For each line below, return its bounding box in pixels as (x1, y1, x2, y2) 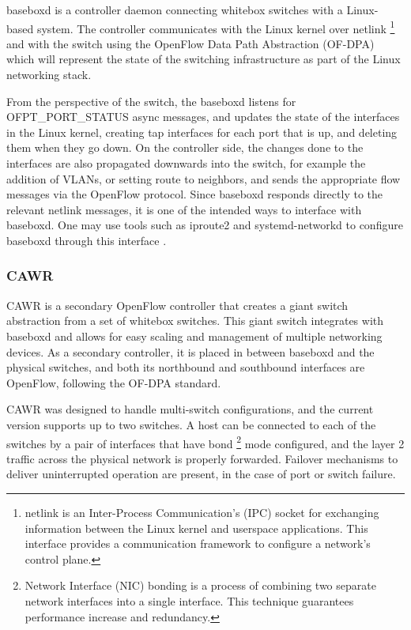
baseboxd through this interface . (6, 232, 167, 248)
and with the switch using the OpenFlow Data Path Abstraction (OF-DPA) (6, 35, 375, 51)
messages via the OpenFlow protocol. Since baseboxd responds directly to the (6, 186, 383, 202)
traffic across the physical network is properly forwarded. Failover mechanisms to (6, 450, 398, 466)
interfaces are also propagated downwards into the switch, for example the (6, 155, 366, 171)
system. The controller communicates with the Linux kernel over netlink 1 (36, 17, 395, 36)
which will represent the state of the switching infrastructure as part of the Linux (6, 51, 401, 67)
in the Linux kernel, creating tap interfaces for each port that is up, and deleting (6, 123, 398, 140)
